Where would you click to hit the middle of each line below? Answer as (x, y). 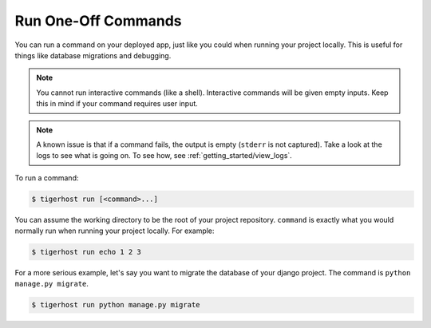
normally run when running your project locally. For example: (115, 231)
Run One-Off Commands (99, 21)
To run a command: (47, 178)
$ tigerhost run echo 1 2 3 (86, 252)
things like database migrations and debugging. (93, 55)
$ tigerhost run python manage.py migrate (116, 305)
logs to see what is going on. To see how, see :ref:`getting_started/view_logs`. (164, 156)
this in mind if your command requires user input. (117, 104)
